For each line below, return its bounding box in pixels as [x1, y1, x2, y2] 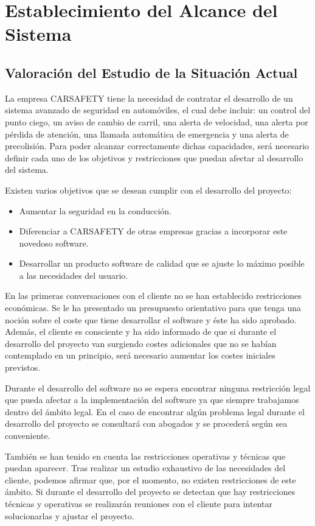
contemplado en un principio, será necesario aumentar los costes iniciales [5, 349, 275, 362]
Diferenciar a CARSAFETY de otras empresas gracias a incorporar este [19, 225, 288, 237]
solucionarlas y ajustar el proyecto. [5, 509, 134, 522]
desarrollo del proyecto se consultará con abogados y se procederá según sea [5, 417, 288, 430]
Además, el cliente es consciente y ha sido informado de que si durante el [5, 325, 277, 338]
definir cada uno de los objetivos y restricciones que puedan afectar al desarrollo [5, 151, 303, 164]
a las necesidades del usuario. [19, 268, 128, 281]
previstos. [5, 361, 41, 374]
